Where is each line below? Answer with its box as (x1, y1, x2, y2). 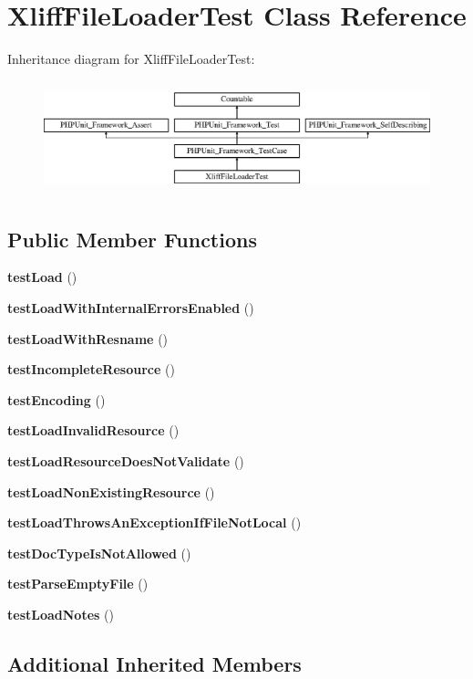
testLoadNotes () (7, 604, 114, 623)
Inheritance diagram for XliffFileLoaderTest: (7, 49, 255, 68)
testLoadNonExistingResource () (7, 482, 215, 501)
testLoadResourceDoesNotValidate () (7, 451, 244, 470)
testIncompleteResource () (7, 360, 175, 379)
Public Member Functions (7, 225, 257, 253)
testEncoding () (7, 390, 106, 409)
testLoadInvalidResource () (7, 421, 180, 440)
